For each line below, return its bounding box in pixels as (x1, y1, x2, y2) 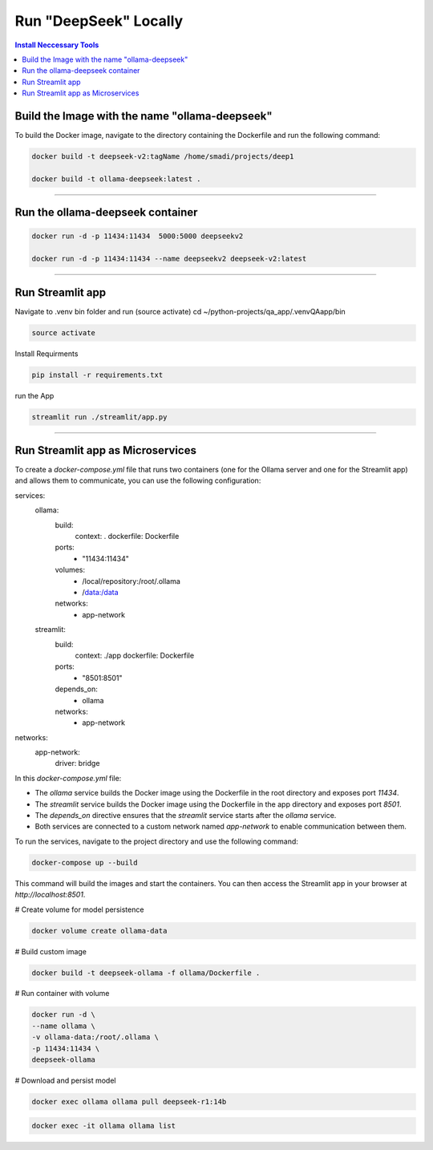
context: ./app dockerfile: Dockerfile (75, 650, 195, 660)
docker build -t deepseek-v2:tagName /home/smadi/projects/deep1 (31, 152, 294, 160)
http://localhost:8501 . (14, 890, 86, 900)
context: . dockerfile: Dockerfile (75, 532, 180, 541)
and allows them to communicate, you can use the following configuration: (14, 476, 261, 485)
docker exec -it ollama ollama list (31, 1121, 176, 1130)
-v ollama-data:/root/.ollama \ (31, 1033, 160, 1042)
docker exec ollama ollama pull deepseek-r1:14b (31, 1097, 227, 1106)
